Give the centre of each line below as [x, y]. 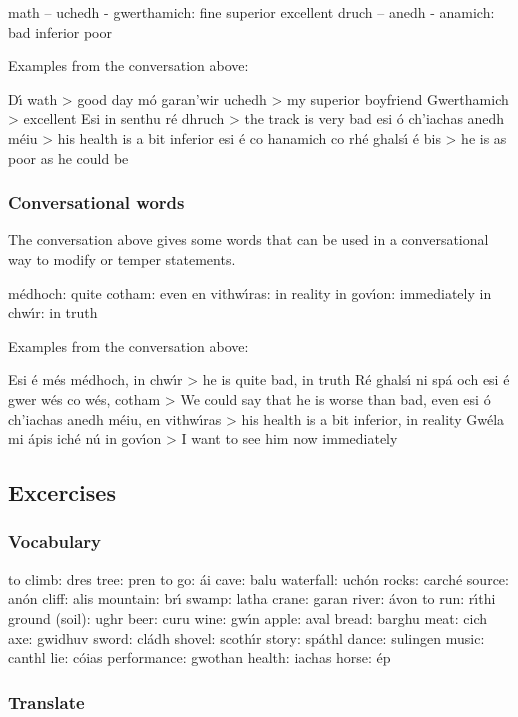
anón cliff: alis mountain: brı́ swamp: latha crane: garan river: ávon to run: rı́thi [252, 598]
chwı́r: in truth [53, 312]
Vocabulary [55, 541]
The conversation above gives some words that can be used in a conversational [248, 239]
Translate [46, 701]
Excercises [62, 492]
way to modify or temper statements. [122, 258]
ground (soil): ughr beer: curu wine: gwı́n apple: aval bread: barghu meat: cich [248, 617]
